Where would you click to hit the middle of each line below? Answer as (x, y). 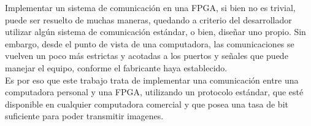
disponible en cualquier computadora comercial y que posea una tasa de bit (147, 104)
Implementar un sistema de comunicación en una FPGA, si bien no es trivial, (150, 7)
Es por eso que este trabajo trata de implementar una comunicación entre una (152, 80)
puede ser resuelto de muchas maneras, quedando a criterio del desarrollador (148, 19)
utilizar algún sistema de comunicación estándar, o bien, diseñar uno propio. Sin (155, 32)
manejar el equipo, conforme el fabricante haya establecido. (116, 67)
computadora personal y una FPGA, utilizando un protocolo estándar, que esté (154, 92)
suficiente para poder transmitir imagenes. (84, 116)
